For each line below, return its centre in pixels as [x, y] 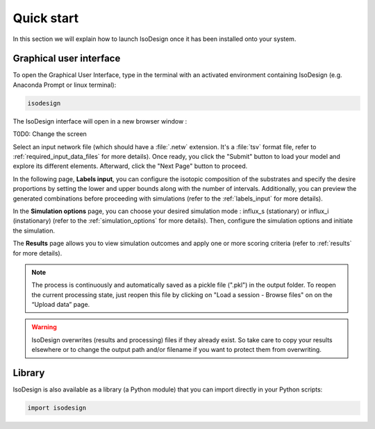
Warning [44, 327]
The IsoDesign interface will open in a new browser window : [100, 121]
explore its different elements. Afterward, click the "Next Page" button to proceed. [130, 166]
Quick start [46, 18]
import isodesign [57, 408]
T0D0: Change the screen [50, 134]
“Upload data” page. [61, 305]
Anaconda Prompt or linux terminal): [65, 85]
